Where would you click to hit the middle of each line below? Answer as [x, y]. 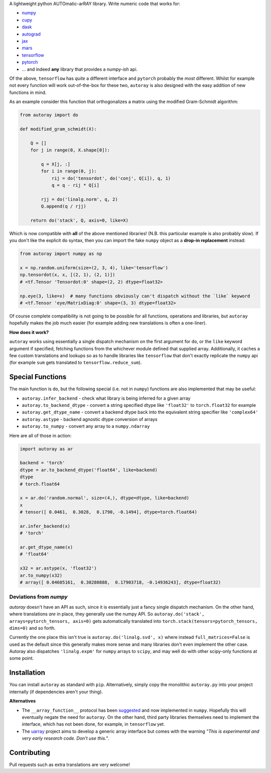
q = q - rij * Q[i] [76, 185]
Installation [27, 673]
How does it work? [29, 332]
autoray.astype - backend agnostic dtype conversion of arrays [90, 419]
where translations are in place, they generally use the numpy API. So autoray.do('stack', [107, 614]
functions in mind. [28, 92]
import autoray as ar [46, 449]
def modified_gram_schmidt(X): [58, 129]
